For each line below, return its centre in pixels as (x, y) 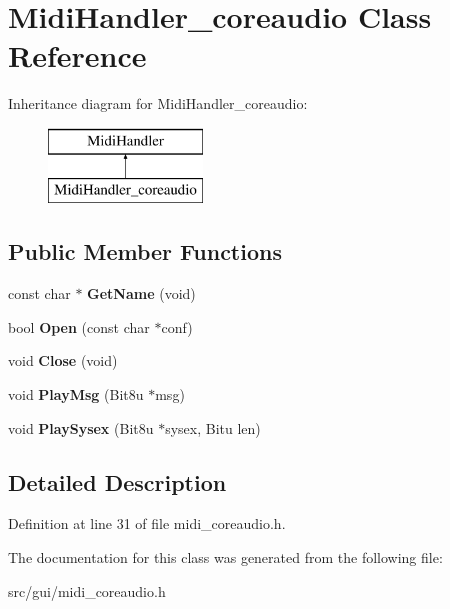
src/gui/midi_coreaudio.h (87, 590)
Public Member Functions (145, 251)
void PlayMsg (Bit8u (76, 394)
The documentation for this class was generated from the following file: (225, 557)
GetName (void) (141, 293)
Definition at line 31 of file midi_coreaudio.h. (147, 523)
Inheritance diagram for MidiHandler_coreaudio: (158, 103)
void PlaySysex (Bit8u (81, 427)
